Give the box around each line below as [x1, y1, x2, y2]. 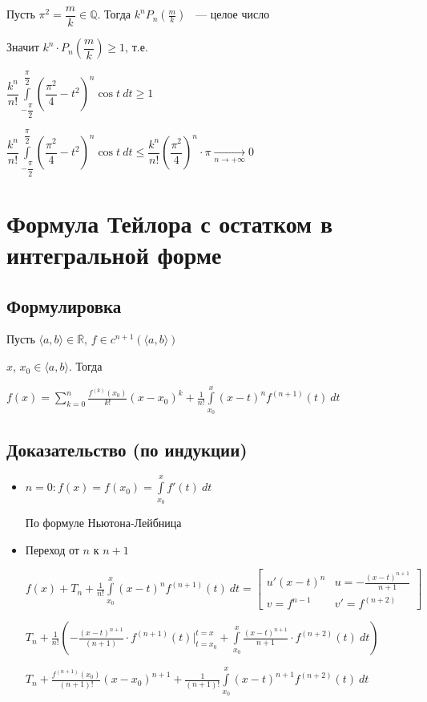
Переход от [25, 541, 79, 558]
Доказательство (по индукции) [6, 436, 248, 461]
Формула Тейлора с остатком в [6, 206, 333, 239]
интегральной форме [6, 238, 222, 271]
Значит [6, 39, 39, 55]
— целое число [195, 6, 270, 22]
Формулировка [6, 293, 122, 318]
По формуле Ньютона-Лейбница [25, 514, 182, 531]
